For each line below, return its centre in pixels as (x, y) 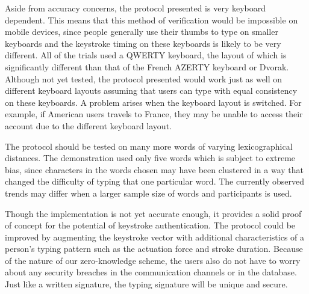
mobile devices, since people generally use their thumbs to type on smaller (142, 32)
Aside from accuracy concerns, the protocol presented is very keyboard (136, 8)
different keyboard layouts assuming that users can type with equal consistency (151, 90)
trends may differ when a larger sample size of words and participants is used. (148, 193)
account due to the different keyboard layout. (88, 125)
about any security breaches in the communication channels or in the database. (151, 272)
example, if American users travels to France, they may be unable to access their (154, 114)
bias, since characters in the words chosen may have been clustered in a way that (154, 169)
